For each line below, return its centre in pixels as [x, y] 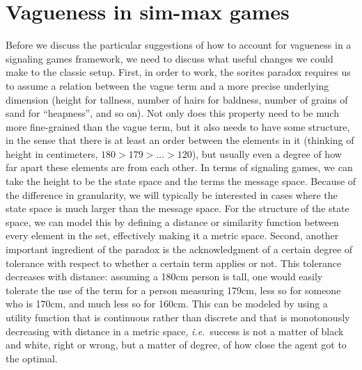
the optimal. [32, 358]
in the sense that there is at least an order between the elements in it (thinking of [180, 140]
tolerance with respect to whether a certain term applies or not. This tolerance [174, 263]
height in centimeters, [52, 153]
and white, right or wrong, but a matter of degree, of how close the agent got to [176, 345]
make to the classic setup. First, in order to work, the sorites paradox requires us [178, 72]
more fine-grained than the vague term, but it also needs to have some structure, [178, 126]
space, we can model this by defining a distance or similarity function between [172, 222]
